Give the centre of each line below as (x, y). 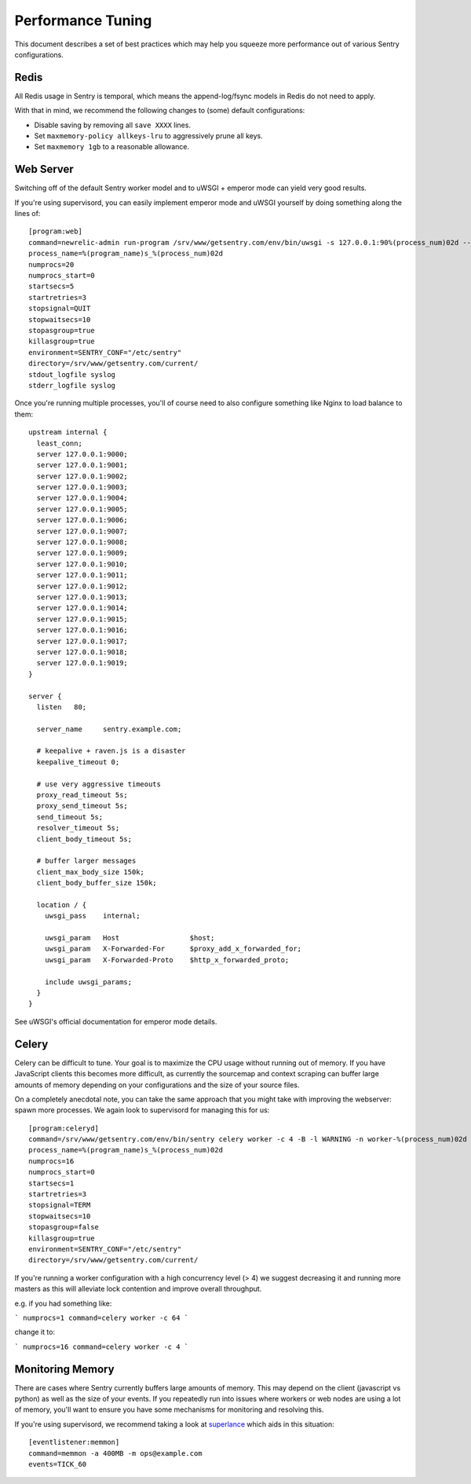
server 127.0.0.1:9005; (82, 509)
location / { (62, 905)
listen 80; (62, 707)
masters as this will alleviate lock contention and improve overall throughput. (138, 1289)
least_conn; (59, 443)
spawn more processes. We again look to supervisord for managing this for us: (142, 1110)
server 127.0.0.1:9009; (82, 553)
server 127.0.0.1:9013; (82, 597)
